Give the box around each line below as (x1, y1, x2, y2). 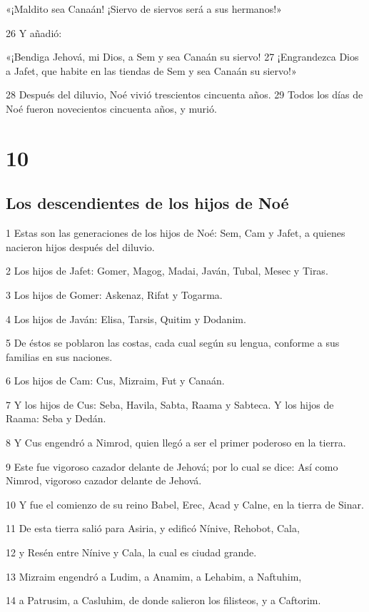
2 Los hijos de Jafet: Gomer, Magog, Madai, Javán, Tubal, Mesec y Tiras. (6, 263, 328, 278)
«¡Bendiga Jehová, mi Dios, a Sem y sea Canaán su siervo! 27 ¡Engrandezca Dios (6, 49, 359, 64)
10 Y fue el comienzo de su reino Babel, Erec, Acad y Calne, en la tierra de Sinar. (6, 496, 364, 511)
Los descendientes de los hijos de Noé (6, 192, 289, 214)
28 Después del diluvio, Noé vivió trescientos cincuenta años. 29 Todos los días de (6, 87, 363, 102)
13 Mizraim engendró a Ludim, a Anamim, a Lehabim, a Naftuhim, (6, 568, 302, 583)
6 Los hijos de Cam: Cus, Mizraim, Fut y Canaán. (6, 373, 225, 388)
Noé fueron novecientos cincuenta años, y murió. (6, 101, 217, 116)
